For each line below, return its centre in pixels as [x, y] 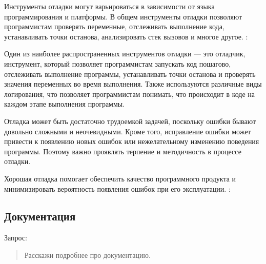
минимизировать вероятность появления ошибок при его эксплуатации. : [117, 188]
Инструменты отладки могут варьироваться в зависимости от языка [109, 6]
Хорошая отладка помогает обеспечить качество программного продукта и [120, 178]
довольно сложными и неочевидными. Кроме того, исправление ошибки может [128, 131]
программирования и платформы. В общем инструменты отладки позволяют [123, 16]
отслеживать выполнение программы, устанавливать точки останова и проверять [130, 74]
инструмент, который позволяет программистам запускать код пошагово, [118, 63]
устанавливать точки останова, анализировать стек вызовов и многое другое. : [126, 36]
